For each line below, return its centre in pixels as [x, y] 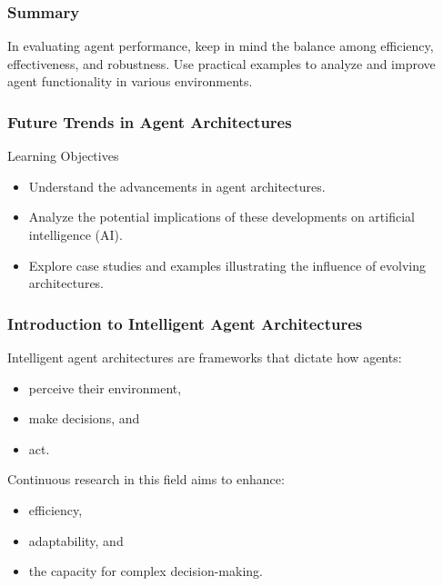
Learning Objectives [63, 156]
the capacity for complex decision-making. [146, 571]
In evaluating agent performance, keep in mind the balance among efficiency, [221, 46]
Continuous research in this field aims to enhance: [146, 479]
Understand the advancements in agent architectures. [177, 186]
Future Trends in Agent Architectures [150, 121]
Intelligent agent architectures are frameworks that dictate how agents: [205, 357]
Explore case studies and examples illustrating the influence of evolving [227, 265]
